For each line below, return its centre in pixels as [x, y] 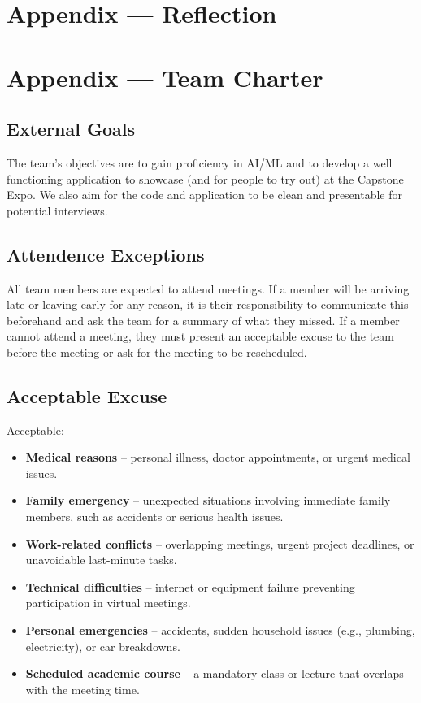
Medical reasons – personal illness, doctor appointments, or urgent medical [218, 457]
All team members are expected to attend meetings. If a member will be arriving [208, 288]
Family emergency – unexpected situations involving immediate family [208, 500]
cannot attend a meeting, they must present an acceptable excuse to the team [200, 336]
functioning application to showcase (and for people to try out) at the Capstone [205, 178]
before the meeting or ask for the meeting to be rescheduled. [157, 351]
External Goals [71, 129]
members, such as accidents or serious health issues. [154, 516]
